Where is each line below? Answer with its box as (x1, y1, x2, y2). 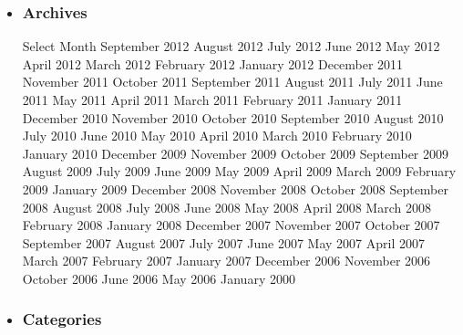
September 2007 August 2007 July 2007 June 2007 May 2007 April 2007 (22, 233, 425, 252)
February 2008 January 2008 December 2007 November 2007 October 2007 (22, 215, 440, 235)
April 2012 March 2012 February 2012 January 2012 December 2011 (22, 54, 404, 73)
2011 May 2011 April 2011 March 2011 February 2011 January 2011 (22, 90, 403, 109)
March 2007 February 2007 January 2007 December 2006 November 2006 (22, 251, 431, 270)
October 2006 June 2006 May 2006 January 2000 (22, 268, 295, 288)
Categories (22, 308, 102, 330)
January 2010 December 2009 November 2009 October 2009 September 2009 (22, 143, 449, 162)
